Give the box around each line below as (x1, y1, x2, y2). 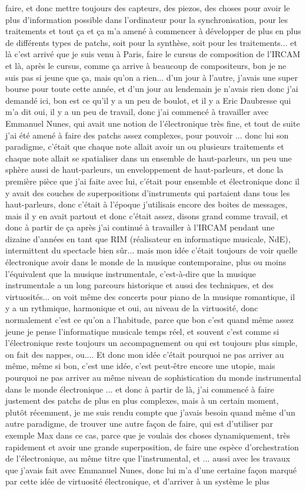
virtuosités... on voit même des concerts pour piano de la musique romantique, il (5, 290, 295, 302)
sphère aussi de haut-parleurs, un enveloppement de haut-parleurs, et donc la (5, 163, 284, 176)
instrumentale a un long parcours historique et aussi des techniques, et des (5, 279, 274, 291)
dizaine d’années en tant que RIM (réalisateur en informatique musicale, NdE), (5, 232, 291, 245)
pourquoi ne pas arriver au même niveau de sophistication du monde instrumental (5, 371, 301, 383)
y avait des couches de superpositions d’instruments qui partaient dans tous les (5, 186, 290, 199)
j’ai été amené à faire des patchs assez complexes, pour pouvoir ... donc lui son (5, 128, 289, 141)
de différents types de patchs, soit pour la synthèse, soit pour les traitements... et (5, 36, 297, 48)
